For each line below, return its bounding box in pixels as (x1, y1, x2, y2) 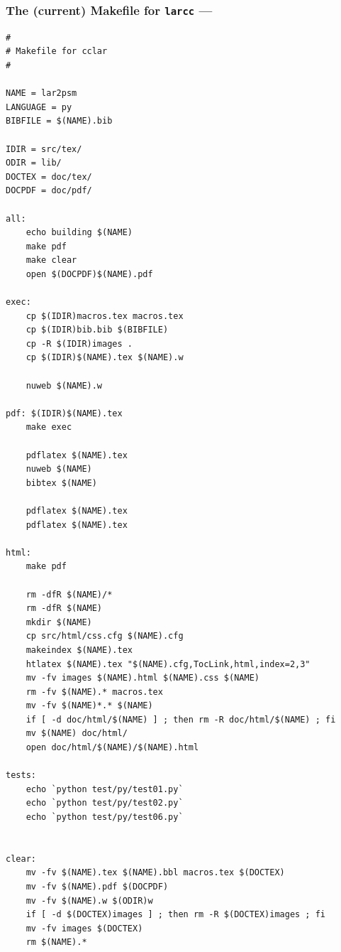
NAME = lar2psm (6, 88, 77, 99)
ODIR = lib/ (6, 158, 62, 168)
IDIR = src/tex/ (6, 144, 82, 154)
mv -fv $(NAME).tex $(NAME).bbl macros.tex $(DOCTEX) (26, 867, 285, 878)
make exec (26, 422, 72, 433)
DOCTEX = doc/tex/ (6, 171, 92, 182)
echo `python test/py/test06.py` (26, 812, 184, 823)
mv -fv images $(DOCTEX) (26, 923, 143, 934)
